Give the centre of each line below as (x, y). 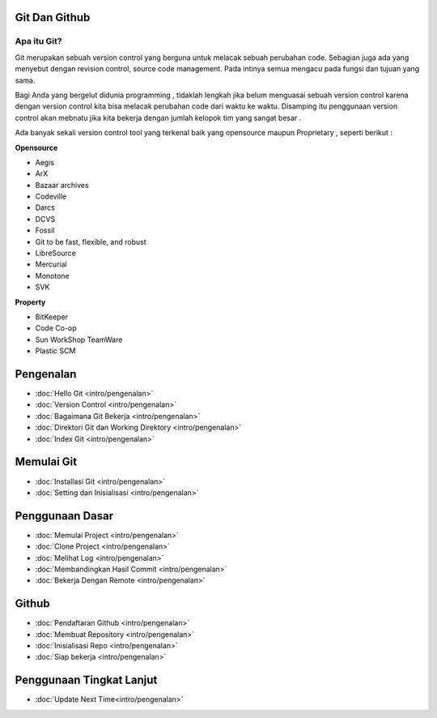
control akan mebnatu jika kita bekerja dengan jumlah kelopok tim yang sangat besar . (158, 118)
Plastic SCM (55, 351)
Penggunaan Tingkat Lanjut (86, 680)
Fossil (45, 230)
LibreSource (55, 253)
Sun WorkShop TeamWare (79, 340)
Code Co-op (56, 328)
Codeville (51, 197)
